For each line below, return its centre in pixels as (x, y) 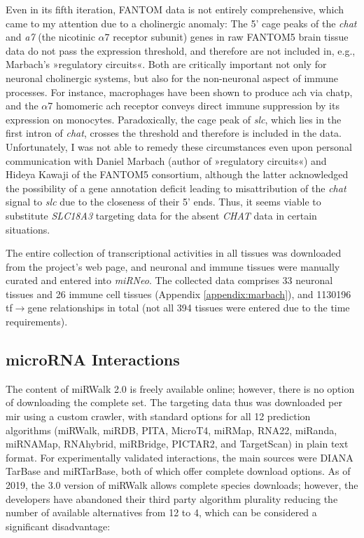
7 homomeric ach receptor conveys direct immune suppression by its (194, 106)
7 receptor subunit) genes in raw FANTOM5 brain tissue (226, 37)
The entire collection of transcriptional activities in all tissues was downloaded (174, 253)
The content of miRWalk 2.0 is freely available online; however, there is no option (180, 388)
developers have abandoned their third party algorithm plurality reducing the (172, 498)
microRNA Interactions (93, 359)
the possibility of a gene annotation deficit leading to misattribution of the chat (176, 188)
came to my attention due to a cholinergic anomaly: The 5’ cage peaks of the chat (181, 23)
